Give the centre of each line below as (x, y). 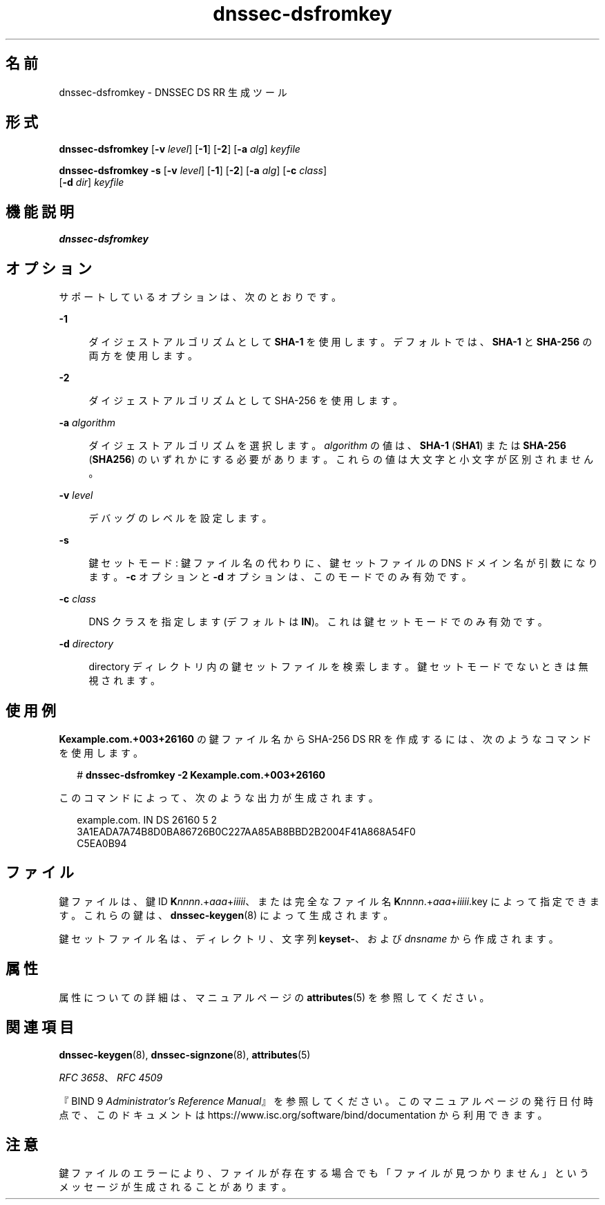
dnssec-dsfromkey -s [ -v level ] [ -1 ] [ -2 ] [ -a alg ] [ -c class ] (193, 171)
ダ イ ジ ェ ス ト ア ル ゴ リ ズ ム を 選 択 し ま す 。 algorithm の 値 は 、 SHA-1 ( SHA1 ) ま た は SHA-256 (327, 446)
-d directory (86, 644)
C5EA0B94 (102, 843)
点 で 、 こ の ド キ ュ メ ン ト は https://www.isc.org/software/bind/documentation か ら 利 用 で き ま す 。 (303, 1114)
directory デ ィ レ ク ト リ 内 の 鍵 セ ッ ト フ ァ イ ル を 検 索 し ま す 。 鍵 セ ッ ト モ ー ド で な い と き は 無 (338, 667)
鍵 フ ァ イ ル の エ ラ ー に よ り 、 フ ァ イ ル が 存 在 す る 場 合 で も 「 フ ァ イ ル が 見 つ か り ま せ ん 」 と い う (324, 1173)
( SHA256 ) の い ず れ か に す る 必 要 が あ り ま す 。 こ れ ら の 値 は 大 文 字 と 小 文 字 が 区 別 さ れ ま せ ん (341, 459)
